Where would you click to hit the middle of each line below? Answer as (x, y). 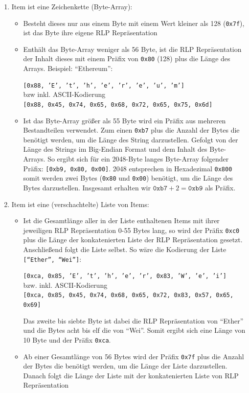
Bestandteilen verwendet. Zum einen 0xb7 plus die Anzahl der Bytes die (131, 130)
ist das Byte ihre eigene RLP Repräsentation (90, 33)
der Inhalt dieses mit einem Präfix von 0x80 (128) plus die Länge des (127, 58)
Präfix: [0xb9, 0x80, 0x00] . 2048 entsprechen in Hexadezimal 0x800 (128, 168)
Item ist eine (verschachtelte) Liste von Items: (80, 204)
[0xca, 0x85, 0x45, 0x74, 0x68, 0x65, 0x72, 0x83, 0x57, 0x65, (128, 295)
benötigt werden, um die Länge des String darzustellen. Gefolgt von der (131, 139)
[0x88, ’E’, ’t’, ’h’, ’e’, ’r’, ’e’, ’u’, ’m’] (104, 85)
